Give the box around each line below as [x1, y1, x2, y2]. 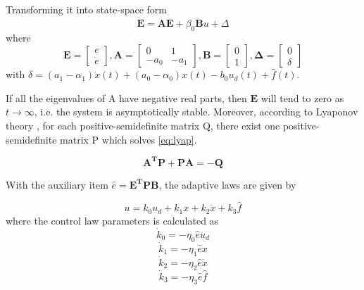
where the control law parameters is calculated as [6, 213, 219, 227]
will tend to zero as [261, 90, 344, 105]
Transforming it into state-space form [6, 2, 168, 16]
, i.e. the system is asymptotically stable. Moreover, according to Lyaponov [34, 104, 358, 119]
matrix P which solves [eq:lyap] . [60, 132, 197, 146]
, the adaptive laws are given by [158, 177, 296, 191]
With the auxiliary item [6, 177, 108, 191]
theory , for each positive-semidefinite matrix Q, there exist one [6, 118, 280, 132]
